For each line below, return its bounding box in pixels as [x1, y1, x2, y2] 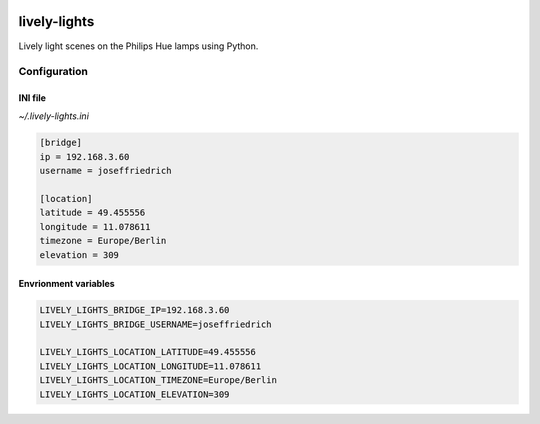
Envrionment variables [18, 278, 115, 290]
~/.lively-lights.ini [18, 110, 90, 122]
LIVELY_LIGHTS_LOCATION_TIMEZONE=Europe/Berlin [39, 375, 277, 386]
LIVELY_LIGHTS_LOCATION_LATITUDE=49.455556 [39, 346, 257, 358]
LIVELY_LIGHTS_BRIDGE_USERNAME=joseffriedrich [39, 318, 272, 330]
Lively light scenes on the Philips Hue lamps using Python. [18, 40, 259, 52]
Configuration [18, 65, 89, 79]
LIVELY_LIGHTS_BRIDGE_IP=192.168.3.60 [39, 305, 230, 316]
